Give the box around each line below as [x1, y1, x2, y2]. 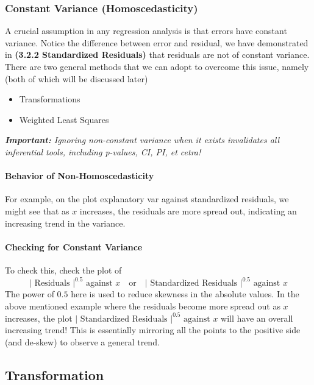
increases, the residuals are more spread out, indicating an [79, 204, 297, 217]
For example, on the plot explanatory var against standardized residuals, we [5, 192, 289, 205]
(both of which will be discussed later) [5, 72, 148, 85]
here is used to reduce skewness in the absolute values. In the [71, 288, 299, 300]
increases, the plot [5, 311, 73, 324]
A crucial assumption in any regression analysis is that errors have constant [5, 24, 287, 37]
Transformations [19, 93, 80, 105]
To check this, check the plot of [5, 263, 122, 276]
